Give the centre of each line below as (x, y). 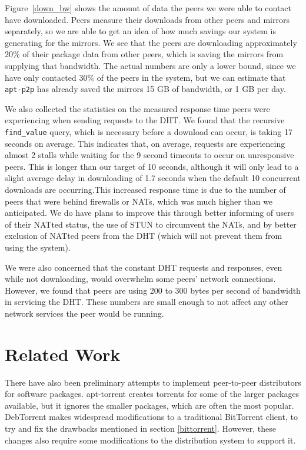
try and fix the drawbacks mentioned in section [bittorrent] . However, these (140, 428)
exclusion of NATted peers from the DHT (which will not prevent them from (144, 236)
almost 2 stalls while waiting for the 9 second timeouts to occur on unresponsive (149, 155)
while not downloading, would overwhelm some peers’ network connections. (140, 279)
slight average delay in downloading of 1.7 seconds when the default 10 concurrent (153, 178)
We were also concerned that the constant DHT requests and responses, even (144, 267)
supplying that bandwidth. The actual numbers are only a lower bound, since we (150, 65)
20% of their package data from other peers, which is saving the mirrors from (144, 54)
